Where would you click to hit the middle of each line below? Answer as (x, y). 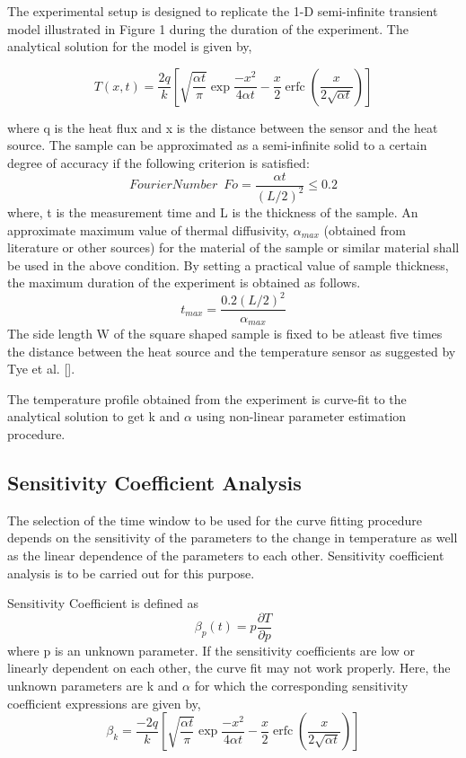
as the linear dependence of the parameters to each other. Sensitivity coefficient (226, 555)
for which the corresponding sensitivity (301, 685)
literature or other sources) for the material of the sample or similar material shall (233, 247)
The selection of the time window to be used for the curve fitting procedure (215, 520)
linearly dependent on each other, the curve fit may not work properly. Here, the (229, 668)
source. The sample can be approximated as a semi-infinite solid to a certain (217, 145)
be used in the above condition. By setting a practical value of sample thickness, (228, 264)
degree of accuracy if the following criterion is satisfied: (158, 162)
